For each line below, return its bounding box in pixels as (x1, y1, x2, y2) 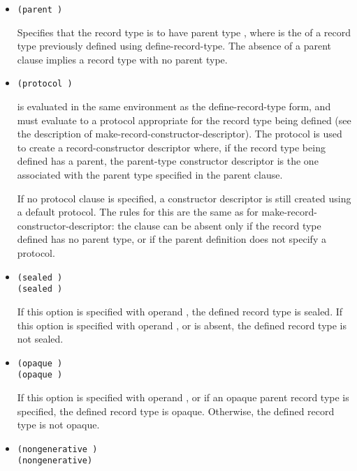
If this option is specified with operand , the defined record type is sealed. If (17, 304, 343, 318)
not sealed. (17, 331, 64, 346)
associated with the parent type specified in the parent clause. (17, 167, 283, 182)
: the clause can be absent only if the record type (111, 218, 321, 232)
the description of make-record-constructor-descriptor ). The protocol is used (17, 126, 342, 141)
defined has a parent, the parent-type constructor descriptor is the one (17, 154, 319, 168)
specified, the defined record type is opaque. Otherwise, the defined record (17, 403, 335, 418)
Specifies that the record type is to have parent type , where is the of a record (17, 24, 351, 39)
